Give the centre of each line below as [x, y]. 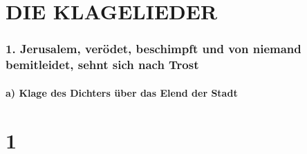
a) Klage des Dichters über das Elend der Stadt [122, 92]
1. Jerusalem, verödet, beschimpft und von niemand [153, 49]
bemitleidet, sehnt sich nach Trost [102, 65]
